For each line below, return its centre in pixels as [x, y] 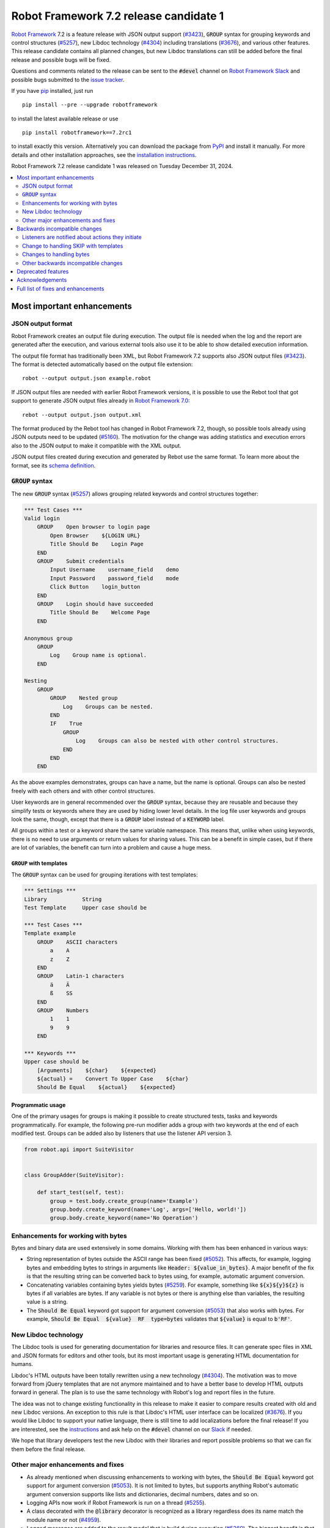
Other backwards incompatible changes [72, 263]
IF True [66, 724]
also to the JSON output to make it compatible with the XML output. [96, 446]
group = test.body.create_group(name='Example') [124, 1201]
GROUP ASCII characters [78, 942]
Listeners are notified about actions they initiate [82, 237]
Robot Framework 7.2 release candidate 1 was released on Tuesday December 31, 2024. [122, 166]
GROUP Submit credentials [81, 561]
